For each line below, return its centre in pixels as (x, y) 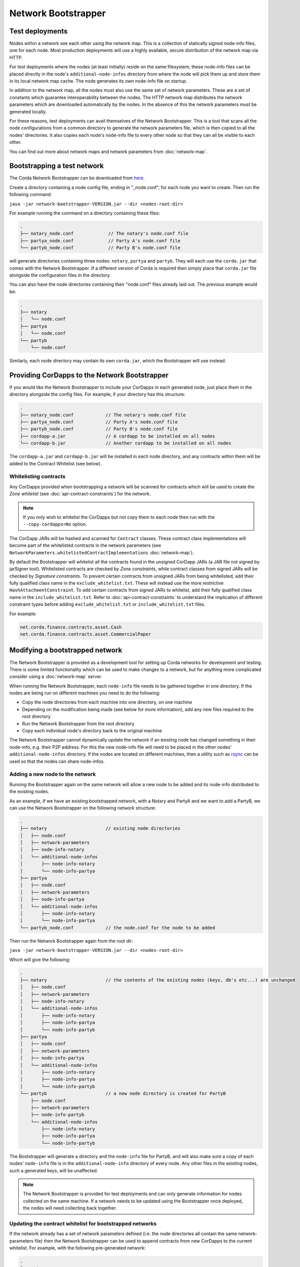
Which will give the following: (40, 959)
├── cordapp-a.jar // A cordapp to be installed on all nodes (118, 436)
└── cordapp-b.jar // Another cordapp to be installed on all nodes (126, 443)
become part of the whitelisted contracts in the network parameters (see (85, 545)
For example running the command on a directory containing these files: (85, 213)
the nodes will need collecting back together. (70, 1208)
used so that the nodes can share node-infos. (57, 761)
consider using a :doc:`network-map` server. (56, 677)
